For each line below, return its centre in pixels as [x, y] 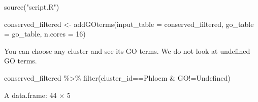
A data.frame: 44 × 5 [37, 95]
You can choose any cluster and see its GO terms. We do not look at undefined [127, 50]
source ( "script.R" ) [32, 7]
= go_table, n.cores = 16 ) [45, 34]
